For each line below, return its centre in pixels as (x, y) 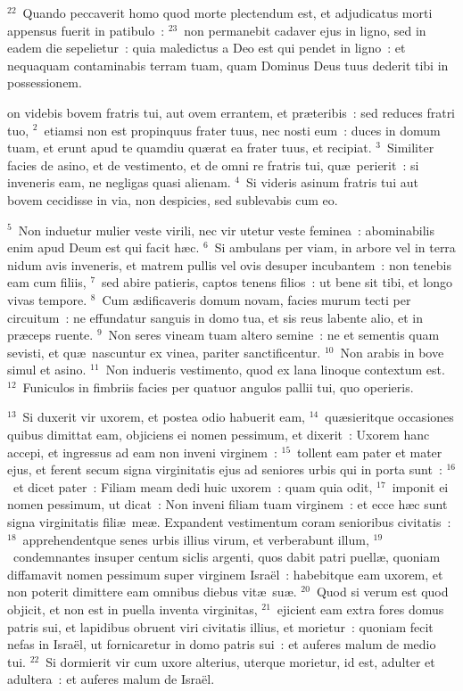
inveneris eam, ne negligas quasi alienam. (119, 182)
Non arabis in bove (392, 352)
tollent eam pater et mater (370, 452)
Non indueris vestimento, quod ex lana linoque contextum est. (275, 370)
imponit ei (420, 486)
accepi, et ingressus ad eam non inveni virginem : (142, 452)
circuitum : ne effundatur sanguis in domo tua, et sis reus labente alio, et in (215, 317)
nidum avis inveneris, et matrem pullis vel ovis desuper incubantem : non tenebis (229, 264)
